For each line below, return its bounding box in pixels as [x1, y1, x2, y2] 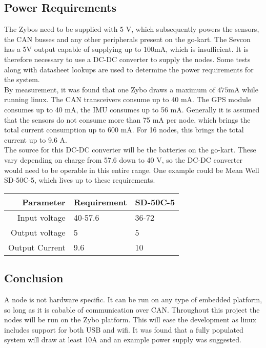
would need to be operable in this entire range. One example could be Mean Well [4, 164, 259, 175]
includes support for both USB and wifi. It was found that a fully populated [4, 324, 243, 335]
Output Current [8, 241, 66, 253]
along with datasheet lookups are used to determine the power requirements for [4, 64, 254, 74]
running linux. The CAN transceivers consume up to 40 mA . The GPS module [4, 94, 252, 105]
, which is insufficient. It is [166, 44, 249, 54]
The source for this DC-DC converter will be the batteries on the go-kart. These [4, 144, 256, 155]
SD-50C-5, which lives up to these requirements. [4, 175, 155, 185]
